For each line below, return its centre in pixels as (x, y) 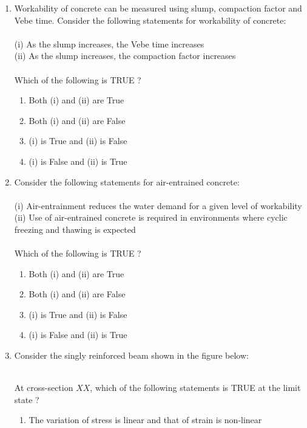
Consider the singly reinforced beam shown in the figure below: (131, 355)
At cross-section (44, 388)
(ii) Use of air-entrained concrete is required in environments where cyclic (151, 217)
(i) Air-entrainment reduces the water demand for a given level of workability (158, 205)
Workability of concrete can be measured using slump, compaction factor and (158, 8)
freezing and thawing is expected (75, 229)
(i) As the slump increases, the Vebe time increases (109, 43)
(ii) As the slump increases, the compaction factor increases (125, 56)
